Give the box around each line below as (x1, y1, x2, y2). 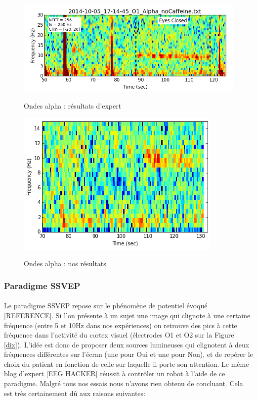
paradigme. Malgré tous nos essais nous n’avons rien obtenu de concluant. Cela (4, 378, 243, 389)
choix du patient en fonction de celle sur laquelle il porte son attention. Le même (4, 358, 249, 369)
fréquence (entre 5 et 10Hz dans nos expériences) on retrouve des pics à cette (4, 320, 237, 330)
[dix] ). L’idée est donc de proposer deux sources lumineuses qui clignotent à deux (4, 339, 250, 349)
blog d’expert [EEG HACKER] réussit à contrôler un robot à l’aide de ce (4, 368, 225, 379)
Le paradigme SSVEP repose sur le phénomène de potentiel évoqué (4, 300, 208, 311)
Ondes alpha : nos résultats (24, 258, 106, 269)
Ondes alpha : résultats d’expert (24, 101, 122, 111)
